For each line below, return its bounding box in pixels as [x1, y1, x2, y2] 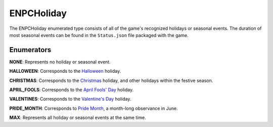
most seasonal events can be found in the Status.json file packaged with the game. [9, 32, 189, 38]
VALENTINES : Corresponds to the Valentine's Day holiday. [9, 96, 131, 102]
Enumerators [9, 46, 52, 54]
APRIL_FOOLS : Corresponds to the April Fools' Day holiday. [9, 87, 134, 93]
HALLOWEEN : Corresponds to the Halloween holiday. [9, 68, 121, 74]
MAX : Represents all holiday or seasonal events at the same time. [9, 114, 146, 121]
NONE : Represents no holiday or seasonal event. [9, 59, 111, 65]
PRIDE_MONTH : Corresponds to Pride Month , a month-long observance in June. [9, 105, 178, 111]
